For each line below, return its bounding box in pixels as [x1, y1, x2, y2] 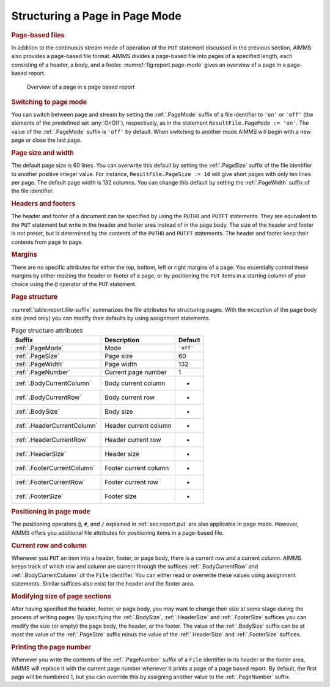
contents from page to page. [11, 238, 84, 246]
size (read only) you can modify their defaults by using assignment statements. [11, 314, 211, 321]
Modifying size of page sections [11, 592, 111, 600]
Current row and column [11, 541, 87, 549]
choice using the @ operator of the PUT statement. [11, 281, 137, 288]
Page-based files [11, 31, 65, 39]
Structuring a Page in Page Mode [11, 9, 182, 23]
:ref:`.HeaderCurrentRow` [15, 435, 89, 444]
